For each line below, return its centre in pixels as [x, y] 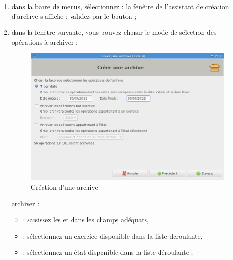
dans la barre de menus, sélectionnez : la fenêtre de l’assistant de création [120, 6]
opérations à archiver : [44, 41]
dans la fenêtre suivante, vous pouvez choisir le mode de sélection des [114, 32]
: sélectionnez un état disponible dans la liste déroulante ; [108, 252]
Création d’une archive [64, 187]
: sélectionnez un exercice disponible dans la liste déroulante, [113, 236]
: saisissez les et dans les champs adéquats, [86, 220]
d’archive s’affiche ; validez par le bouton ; [74, 16]
